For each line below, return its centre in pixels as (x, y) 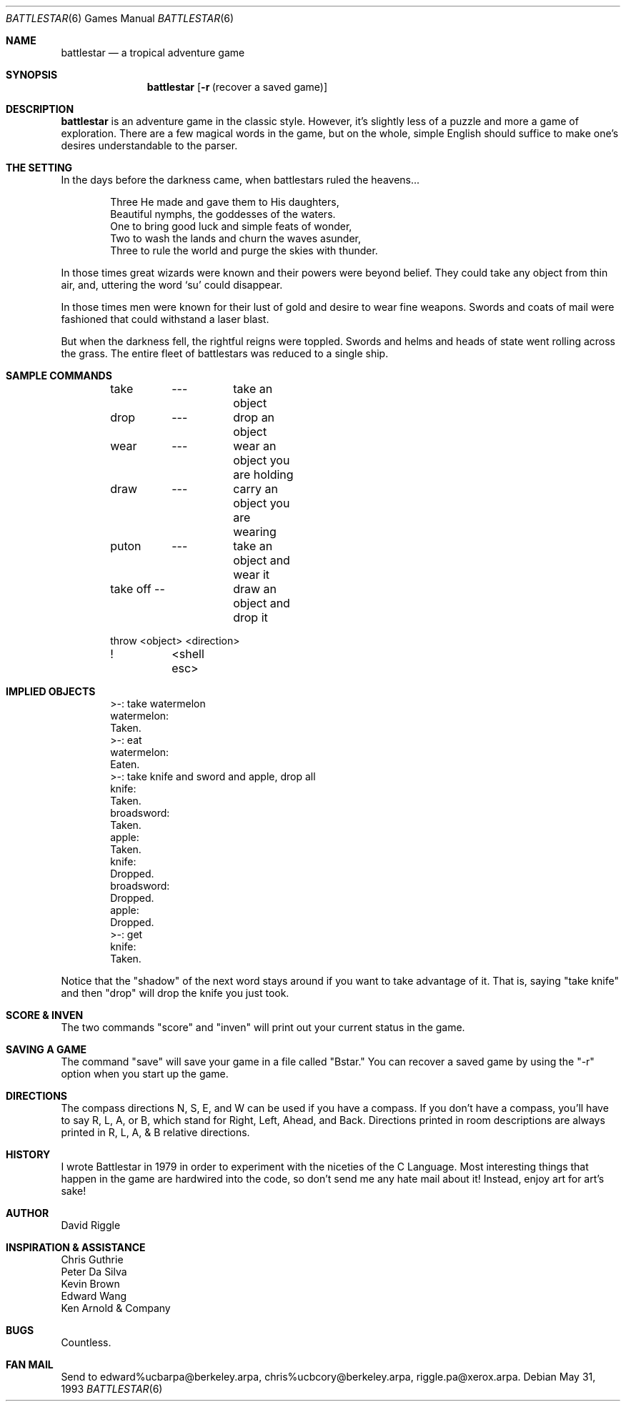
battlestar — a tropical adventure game (153, 53)
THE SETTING (39, 168)
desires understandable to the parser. (149, 145)
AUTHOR (28, 1213)
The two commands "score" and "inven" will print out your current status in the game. (263, 1027)
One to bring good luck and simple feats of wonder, (231, 226)
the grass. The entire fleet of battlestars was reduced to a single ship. (225, 353)
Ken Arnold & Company (116, 1308)
